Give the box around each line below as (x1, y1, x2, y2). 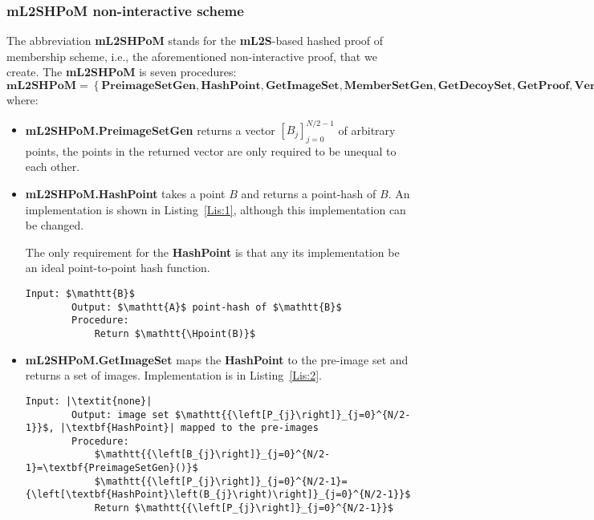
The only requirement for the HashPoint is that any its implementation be (25, 243, 400, 260)
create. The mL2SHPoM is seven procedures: (6, 63, 237, 80)
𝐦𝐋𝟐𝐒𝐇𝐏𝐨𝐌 (6, 80, 77, 91)
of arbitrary (338, 121, 396, 138)
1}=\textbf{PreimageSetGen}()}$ (25, 462, 198, 474)
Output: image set (71, 408, 169, 420)
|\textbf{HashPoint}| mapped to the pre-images (59, 422, 319, 434)
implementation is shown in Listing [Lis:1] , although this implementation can (25, 201, 406, 217)
